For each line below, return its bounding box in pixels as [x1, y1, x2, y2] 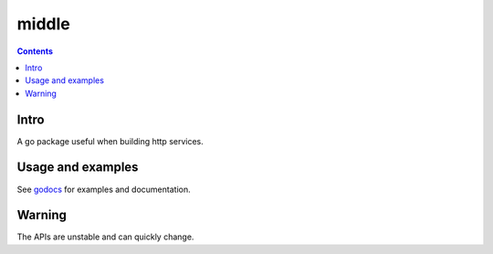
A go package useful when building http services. [16, 135, 205, 146]
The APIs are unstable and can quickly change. [16, 231, 194, 242]
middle [16, 14, 70, 34]
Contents [16, 46, 54, 57]
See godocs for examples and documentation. [16, 184, 191, 195]
